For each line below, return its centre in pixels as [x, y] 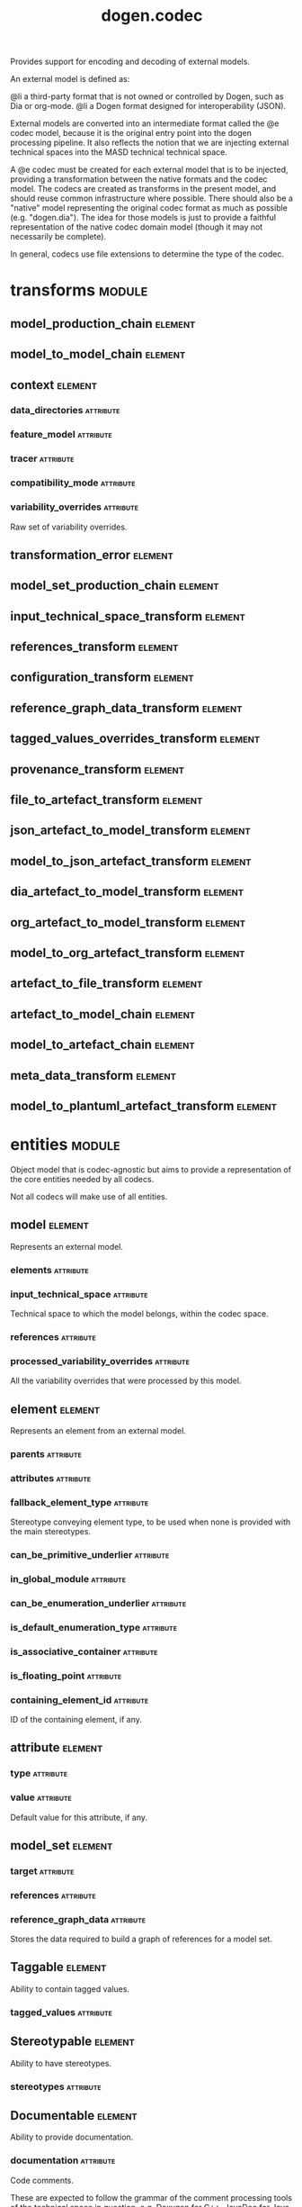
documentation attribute [63, 2160]
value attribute [41, 1797]
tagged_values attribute [62, 2012]
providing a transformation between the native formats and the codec [139, 179]
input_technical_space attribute [79, 1294]
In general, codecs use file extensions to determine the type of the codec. [147, 254]
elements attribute [49, 1270]
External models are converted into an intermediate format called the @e [145, 123]
